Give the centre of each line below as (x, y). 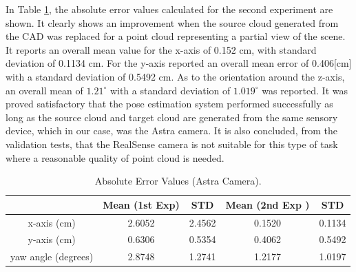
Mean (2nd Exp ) (268, 204)
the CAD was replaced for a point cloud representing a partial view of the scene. (176, 36)
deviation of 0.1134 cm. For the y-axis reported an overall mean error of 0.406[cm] (179, 63)
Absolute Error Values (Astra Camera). (178, 181)
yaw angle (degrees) (52, 257)
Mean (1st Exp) (141, 204)
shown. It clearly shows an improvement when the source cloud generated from (172, 22)
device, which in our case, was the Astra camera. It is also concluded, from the (171, 130)
